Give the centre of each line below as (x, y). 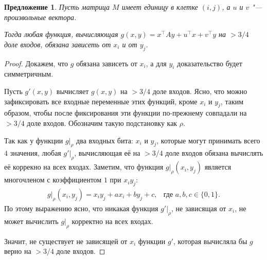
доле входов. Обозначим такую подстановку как (102, 123)
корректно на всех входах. (112, 221)
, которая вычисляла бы (210, 241)
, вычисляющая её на (107, 153)
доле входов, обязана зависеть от (58, 44)
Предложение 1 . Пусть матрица (57, 7)
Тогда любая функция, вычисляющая (61, 34)
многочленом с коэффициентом (53, 180)
